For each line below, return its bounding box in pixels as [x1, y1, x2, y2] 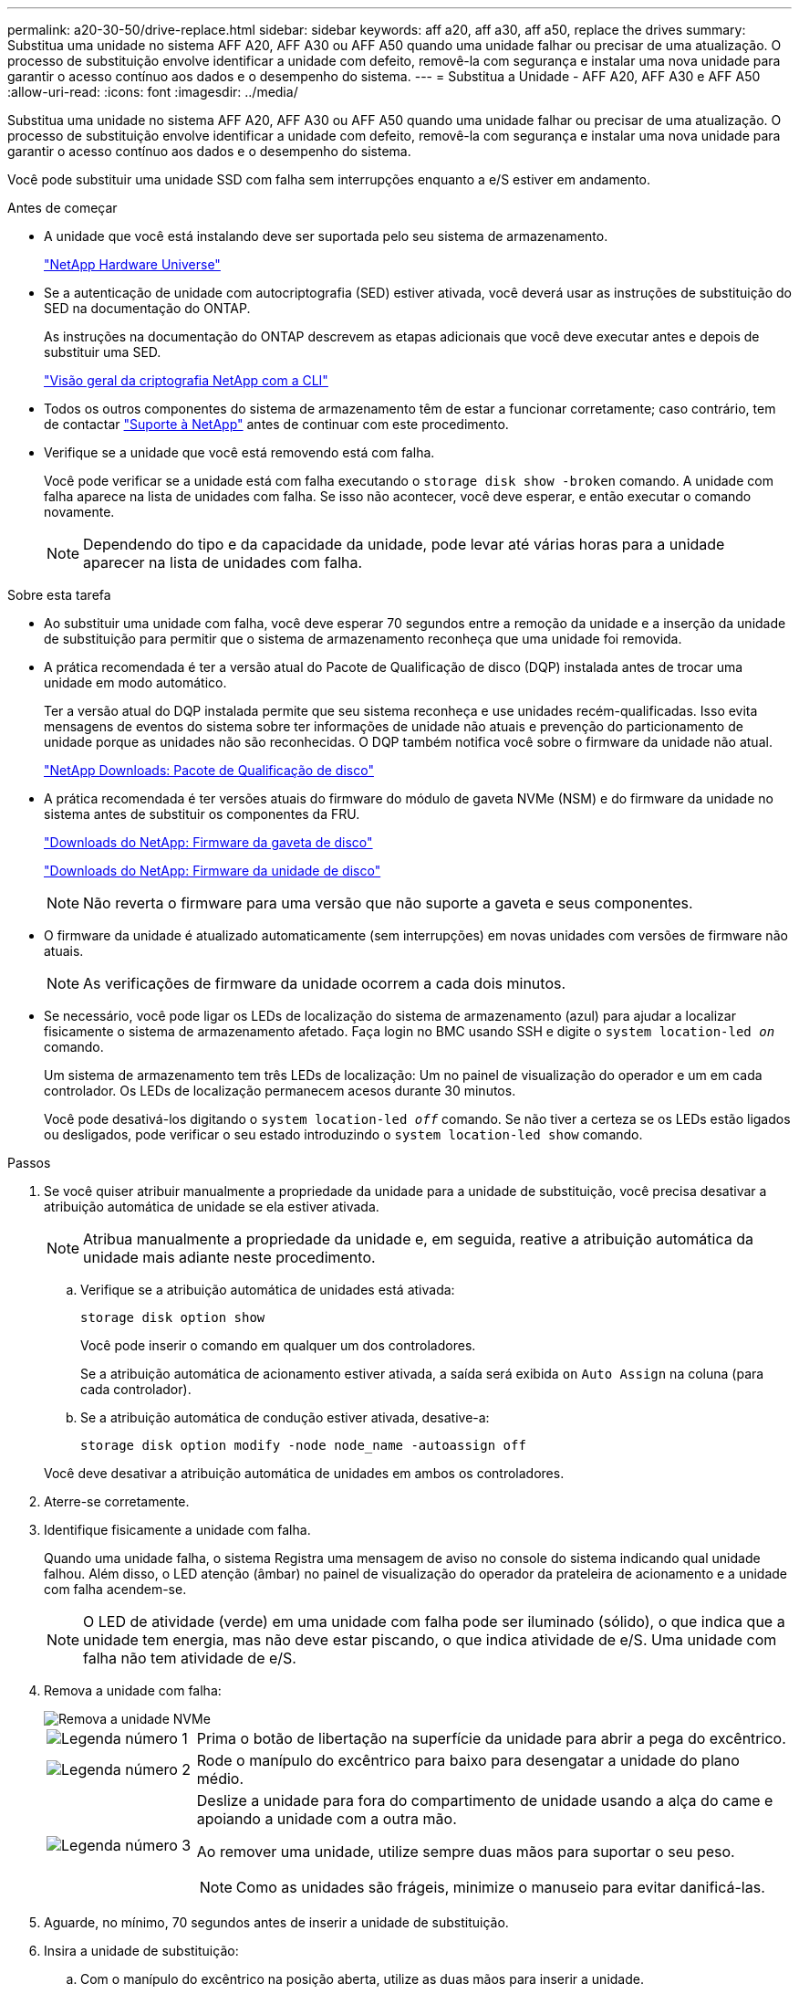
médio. [196, 1769, 244, 1788]
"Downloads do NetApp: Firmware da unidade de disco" [44, 863, 381, 878]
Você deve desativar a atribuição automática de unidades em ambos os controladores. [44, 1465, 565, 1481]
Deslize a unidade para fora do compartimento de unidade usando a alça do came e [196, 1791, 773, 1810]
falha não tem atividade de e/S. [83, 1649, 296, 1667]
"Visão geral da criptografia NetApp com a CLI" [44, 373, 328, 388]
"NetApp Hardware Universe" [44, 257, 221, 272]
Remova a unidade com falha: [44, 1683, 222, 1698]
